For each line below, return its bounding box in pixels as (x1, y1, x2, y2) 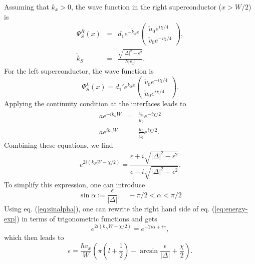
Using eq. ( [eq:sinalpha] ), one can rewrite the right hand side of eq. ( (4, 203, 215, 214)
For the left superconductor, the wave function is (4, 66, 154, 76)
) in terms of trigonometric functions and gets (17, 213, 157, 223)
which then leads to (4, 231, 64, 242)
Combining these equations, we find (4, 140, 113, 150)
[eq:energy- (214, 203, 248, 214)
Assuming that (4, 2, 49, 12)
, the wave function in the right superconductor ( (71, 2, 222, 12)
